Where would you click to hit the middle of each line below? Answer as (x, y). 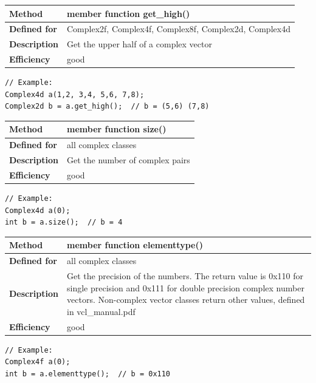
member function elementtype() (135, 245)
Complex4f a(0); (38, 362)
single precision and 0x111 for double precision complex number (186, 287)
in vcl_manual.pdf (101, 311)
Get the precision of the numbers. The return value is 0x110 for (185, 276)
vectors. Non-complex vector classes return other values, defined (186, 300)
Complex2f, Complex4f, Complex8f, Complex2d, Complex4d (179, 29)
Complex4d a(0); (38, 210)
